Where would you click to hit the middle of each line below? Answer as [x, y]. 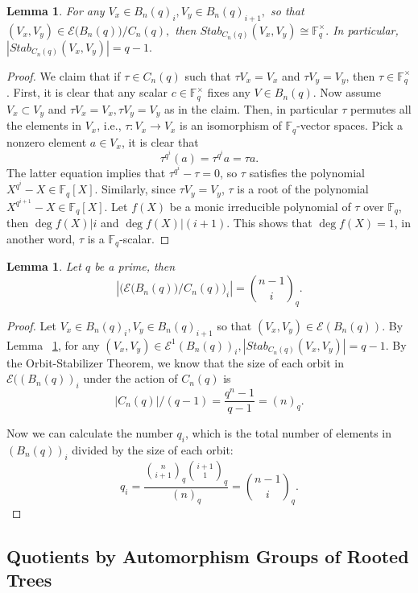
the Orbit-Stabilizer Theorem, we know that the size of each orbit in [176, 362]
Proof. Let [31, 325]
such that [208, 75]
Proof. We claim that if [64, 75]
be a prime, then [135, 266]
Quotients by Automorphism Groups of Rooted [208, 556]
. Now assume [347, 92]
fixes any [229, 92]
